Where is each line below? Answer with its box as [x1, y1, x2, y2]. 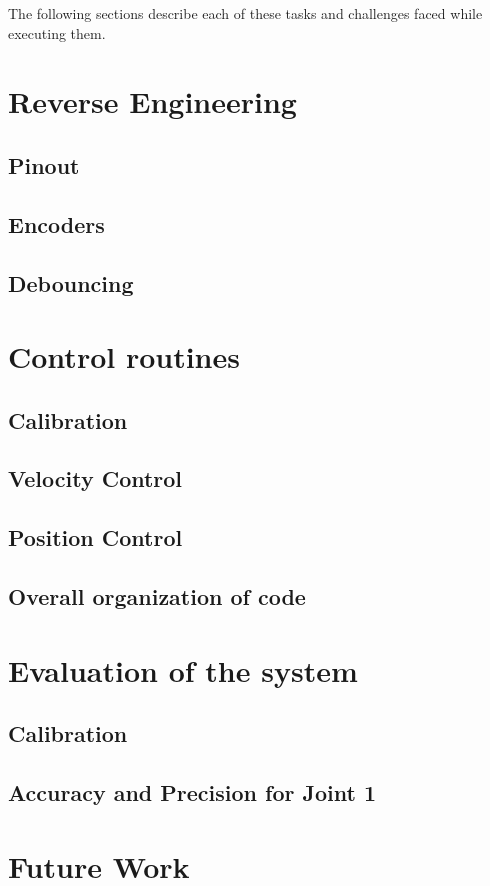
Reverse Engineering [8, 81, 297, 122]
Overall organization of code [8, 581, 306, 612]
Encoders [8, 208, 105, 239]
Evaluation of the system [8, 649, 358, 690]
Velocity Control [8, 463, 183, 494]
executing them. [8, 22, 106, 43]
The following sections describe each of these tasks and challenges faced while [8, 3, 483, 23]
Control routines [8, 336, 240, 377]
